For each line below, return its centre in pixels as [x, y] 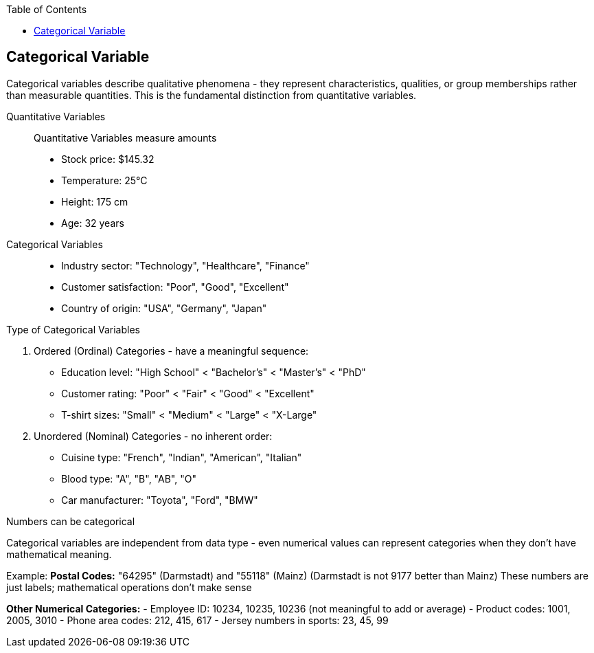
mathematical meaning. [59, 554]
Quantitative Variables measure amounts [125, 137]
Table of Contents [47, 9]
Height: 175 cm [95, 201]
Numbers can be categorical [71, 521]
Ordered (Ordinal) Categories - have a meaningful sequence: [171, 351]
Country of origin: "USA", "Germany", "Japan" [164, 308]
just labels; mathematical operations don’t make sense [129, 587]
